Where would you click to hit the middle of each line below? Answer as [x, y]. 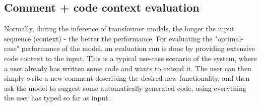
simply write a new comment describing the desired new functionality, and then [127, 78]
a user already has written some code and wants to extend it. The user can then [128, 68]
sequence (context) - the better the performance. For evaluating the [108, 38]
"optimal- [229, 38]
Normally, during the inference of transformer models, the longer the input [119, 29]
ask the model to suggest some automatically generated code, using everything [125, 88]
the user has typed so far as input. [57, 98]
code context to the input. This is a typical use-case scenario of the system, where [130, 58]
